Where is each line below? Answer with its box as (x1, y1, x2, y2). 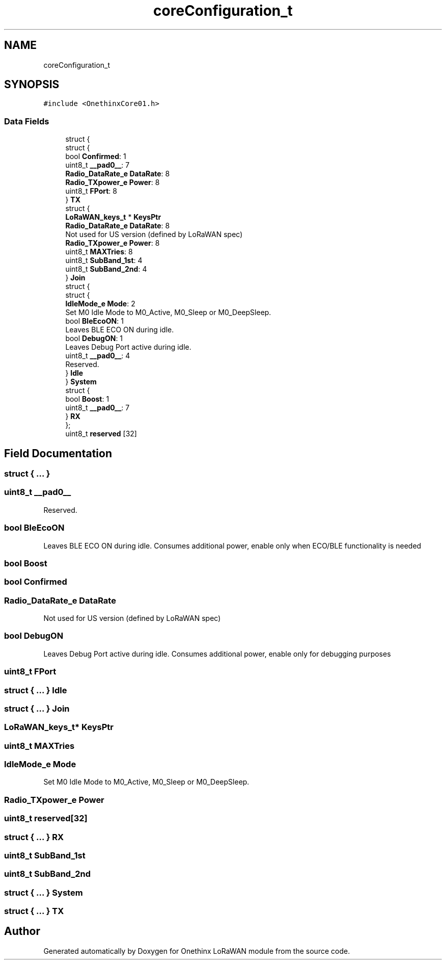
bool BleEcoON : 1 (65, 317, 124, 326)
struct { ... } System (4, 887, 83, 898)
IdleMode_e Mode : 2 (65, 299, 135, 308)
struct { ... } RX (4, 831, 64, 842)
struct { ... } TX (4, 906, 64, 917)
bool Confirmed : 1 (65, 152, 126, 161)
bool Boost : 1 (65, 395, 109, 404)
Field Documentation (4, 447, 112, 460)
